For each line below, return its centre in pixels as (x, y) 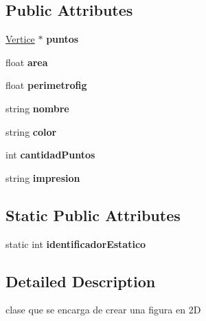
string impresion (43, 177)
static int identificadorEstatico (76, 244)
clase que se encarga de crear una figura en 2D (103, 310)
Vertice (20, 39)
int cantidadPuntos (50, 155)
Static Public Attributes (93, 215)
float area (27, 62)
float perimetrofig (46, 85)
